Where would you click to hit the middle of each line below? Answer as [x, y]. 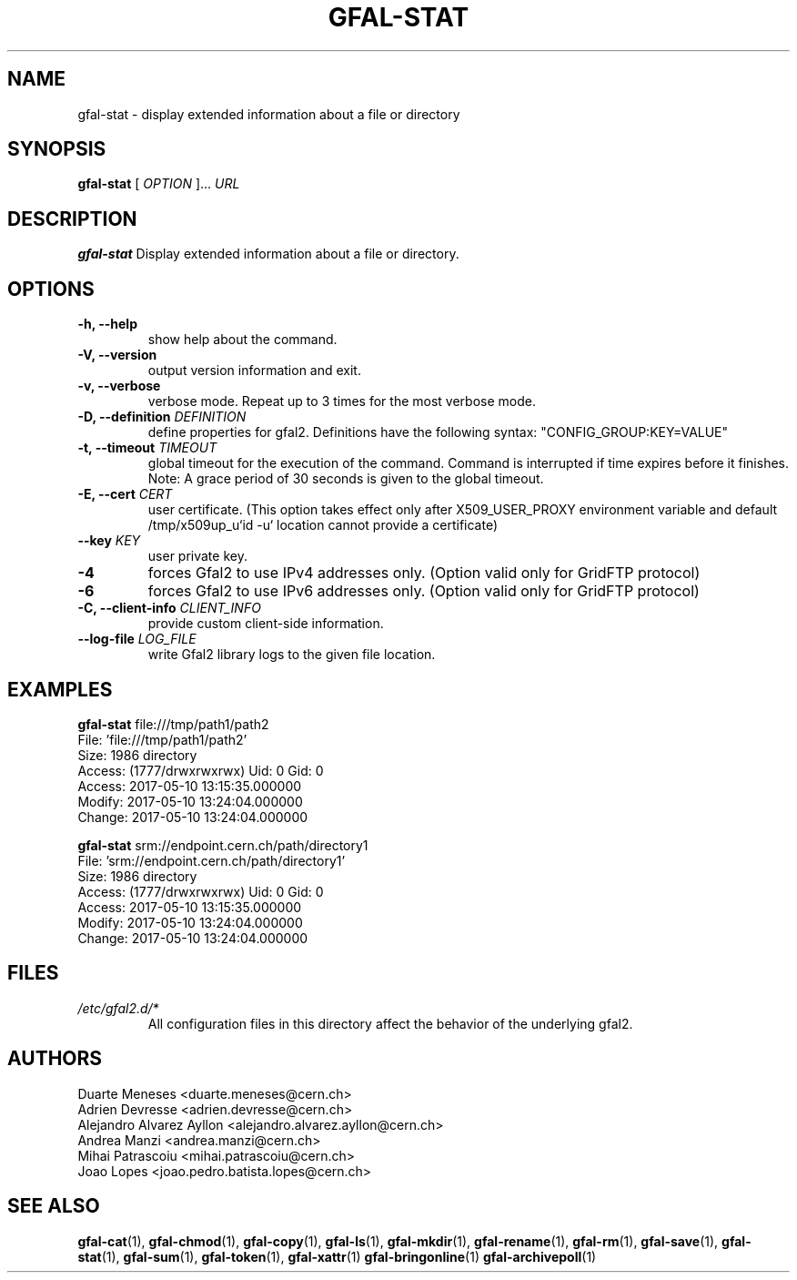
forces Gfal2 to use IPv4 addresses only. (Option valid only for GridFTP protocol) [424, 573]
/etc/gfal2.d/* [118, 1008]
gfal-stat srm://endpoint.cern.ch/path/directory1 [223, 845]
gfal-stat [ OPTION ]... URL [159, 184]
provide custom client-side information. [266, 624]
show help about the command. [242, 340]
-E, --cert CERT [125, 494]
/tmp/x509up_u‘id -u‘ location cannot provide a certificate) [323, 525]
